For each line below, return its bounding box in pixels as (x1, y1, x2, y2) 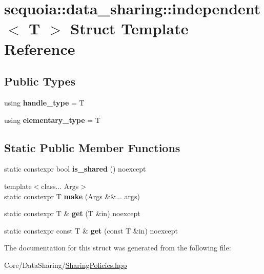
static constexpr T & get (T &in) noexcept (4, 208, 140, 219)
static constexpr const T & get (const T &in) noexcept (4, 225, 178, 236)
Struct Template (70, 18, 189, 39)
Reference (4, 38, 75, 59)
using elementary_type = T (4, 114, 100, 125)
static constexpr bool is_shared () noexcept (4, 163, 146, 174)
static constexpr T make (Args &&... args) (4, 191, 140, 201)
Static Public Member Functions (4, 139, 180, 155)
